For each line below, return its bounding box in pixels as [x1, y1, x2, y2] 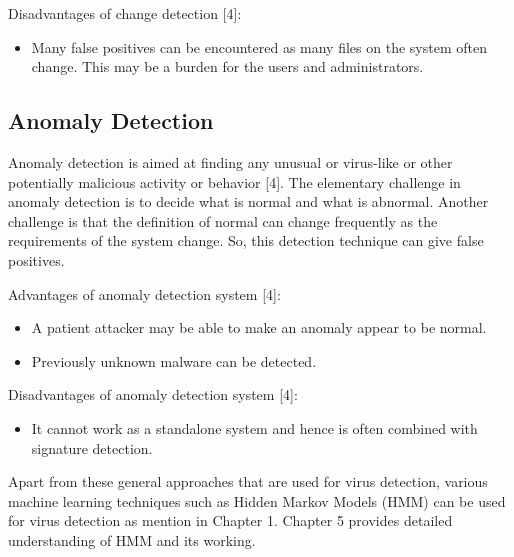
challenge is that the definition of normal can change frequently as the [8, 210, 438, 231]
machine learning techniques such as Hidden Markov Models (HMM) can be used [8, 490, 506, 511]
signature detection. [31, 437, 153, 458]
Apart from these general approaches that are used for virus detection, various [8, 471, 488, 492]
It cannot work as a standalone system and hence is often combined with [31, 417, 478, 438]
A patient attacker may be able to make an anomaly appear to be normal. [31, 317, 487, 338]
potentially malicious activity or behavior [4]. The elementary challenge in [8, 171, 461, 192]
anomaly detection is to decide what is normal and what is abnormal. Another [8, 191, 489, 212]
